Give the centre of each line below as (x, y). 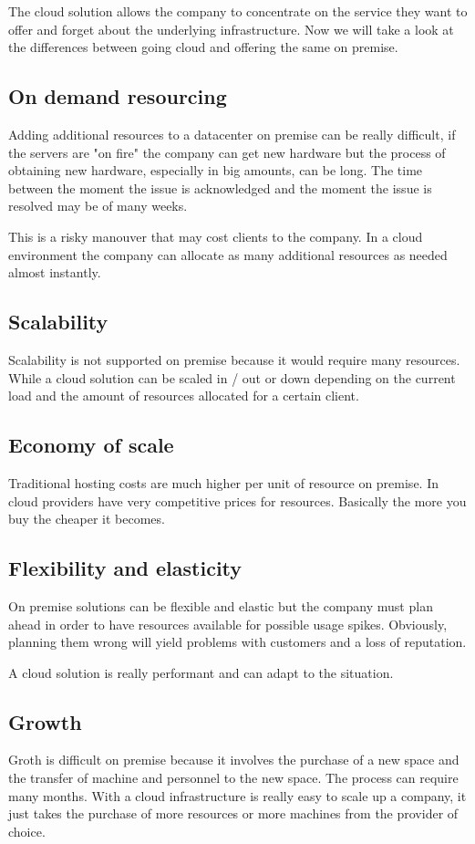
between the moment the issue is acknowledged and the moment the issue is (220, 188)
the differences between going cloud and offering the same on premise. (203, 47)
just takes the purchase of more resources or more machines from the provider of (233, 813)
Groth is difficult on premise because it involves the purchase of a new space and (234, 760)
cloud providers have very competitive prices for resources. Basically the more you (237, 500)
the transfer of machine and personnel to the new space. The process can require (233, 778)
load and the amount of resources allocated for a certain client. (184, 396)
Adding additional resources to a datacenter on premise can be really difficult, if (232, 134)
